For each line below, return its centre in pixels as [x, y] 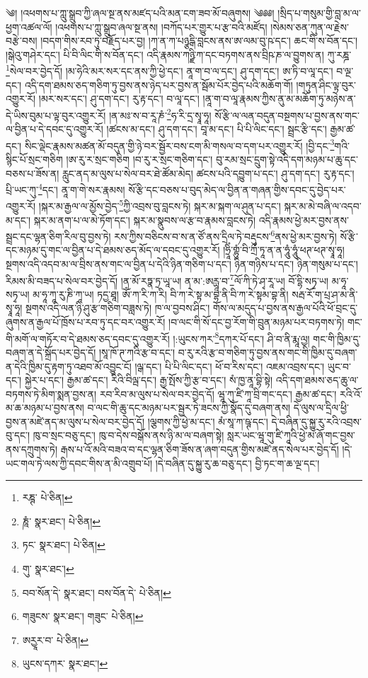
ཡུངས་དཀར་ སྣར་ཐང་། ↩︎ [65, 664]
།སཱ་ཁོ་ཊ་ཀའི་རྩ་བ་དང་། [137, 352]
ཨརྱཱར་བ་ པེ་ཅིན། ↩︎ [55, 639]
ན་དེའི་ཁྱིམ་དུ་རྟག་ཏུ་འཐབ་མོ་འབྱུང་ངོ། [69, 366]
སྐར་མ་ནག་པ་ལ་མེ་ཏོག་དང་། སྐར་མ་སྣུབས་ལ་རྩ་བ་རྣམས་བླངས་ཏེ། [145, 220]
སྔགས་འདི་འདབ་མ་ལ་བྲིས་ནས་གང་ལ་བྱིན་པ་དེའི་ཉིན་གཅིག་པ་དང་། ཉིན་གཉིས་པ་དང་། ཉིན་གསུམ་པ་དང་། [182, 264]
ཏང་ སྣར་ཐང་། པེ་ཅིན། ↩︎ [64, 545]
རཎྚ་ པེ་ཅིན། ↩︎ [47, 497]
